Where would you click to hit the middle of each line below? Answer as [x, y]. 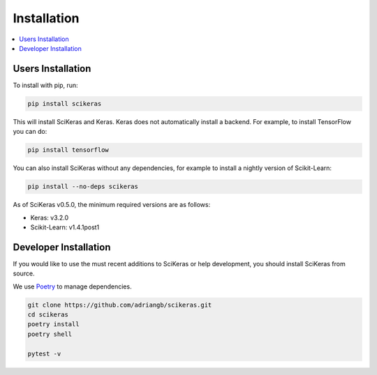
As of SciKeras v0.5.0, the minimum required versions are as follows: [112, 205]
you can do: [30, 132]
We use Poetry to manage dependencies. [72, 286]
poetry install [53, 324]
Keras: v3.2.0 [50, 217]
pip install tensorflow [68, 150]
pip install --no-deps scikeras [83, 187]
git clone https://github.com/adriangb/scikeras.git [120, 305]
